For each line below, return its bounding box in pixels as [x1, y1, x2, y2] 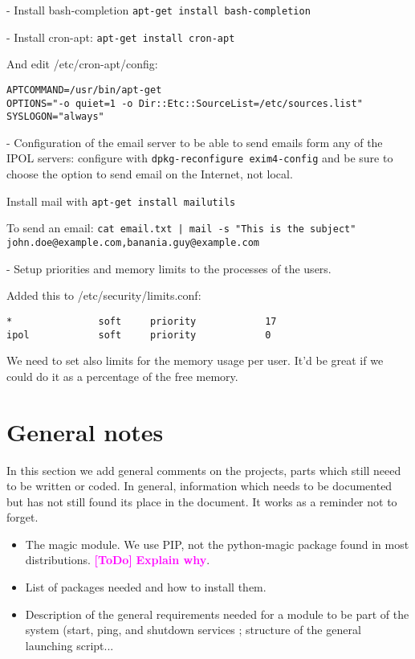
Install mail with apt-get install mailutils [6, 192, 236, 209]
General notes [6, 415, 164, 448]
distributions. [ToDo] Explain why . [25, 551, 210, 568]
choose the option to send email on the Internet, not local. [6, 166, 293, 182]
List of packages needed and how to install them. [25, 579, 266, 596]
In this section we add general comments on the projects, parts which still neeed [6, 461, 401, 478]
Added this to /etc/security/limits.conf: [6, 287, 201, 304]
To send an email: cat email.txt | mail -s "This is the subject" [6, 219, 356, 236]
